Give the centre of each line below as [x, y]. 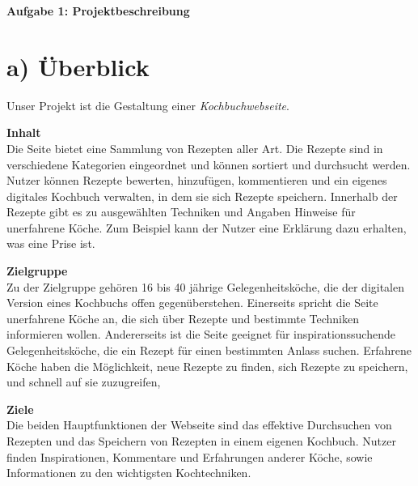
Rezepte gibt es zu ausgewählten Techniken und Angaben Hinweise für [181, 212]
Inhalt [24, 132]
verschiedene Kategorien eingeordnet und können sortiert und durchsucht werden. [209, 164]
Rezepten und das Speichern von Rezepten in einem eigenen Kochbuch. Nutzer [201, 441]
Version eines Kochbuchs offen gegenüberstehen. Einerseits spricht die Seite [192, 303]
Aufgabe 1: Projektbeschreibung [98, 11]
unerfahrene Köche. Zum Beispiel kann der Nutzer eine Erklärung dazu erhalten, [207, 227]
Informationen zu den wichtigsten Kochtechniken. [129, 473]
